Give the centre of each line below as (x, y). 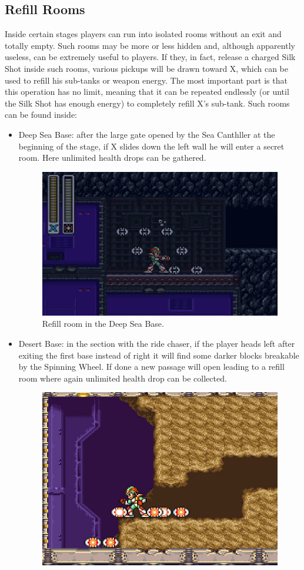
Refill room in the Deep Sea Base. (103, 324)
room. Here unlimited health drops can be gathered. (112, 158)
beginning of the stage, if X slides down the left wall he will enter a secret (151, 146)
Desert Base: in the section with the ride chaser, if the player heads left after (157, 343)
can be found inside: (41, 115)
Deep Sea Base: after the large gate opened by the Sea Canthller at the (147, 134)
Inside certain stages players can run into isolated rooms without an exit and (143, 34)
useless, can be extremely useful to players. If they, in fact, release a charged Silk (150, 57)
